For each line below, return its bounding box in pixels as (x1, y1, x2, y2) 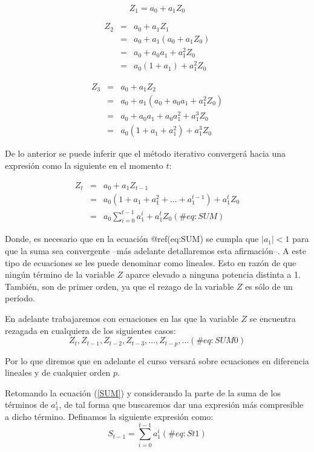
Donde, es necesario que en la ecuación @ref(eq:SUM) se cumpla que (5, 232, 259, 245)
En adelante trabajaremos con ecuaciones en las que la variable (5, 312, 238, 324)
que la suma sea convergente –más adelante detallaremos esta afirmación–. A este (5, 244, 306, 257)
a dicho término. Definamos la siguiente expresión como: (5, 410, 214, 422)
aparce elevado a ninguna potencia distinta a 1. (125, 268, 301, 281)
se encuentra (249, 312, 296, 324)
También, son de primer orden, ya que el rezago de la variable (5, 280, 234, 292)
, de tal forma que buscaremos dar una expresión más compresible (59, 398, 304, 411)
